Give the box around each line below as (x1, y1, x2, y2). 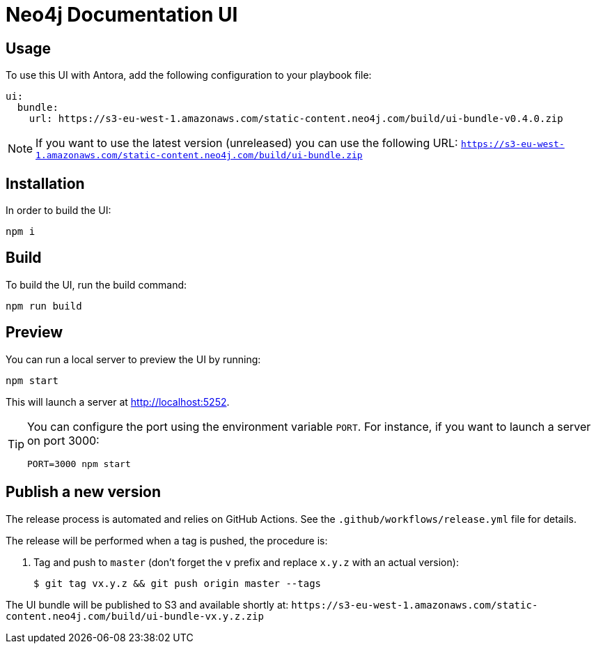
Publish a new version (6, 483, 162, 501)
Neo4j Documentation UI (6, 3, 238, 26)
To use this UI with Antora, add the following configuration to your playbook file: (6, 69, 372, 82)
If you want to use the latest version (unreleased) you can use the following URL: (36, 136, 458, 151)
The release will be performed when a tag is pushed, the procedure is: (6, 534, 328, 547)
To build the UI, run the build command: (6, 278, 187, 291)
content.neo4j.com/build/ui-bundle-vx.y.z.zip (6, 610, 264, 622)
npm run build (6, 300, 82, 312)
